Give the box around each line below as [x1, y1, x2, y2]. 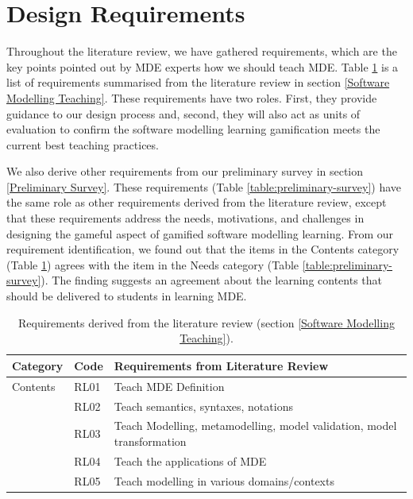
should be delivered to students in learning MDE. [6, 288, 247, 304]
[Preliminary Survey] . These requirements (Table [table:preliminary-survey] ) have [6, 178, 402, 195]
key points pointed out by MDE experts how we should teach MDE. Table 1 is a [6, 58, 399, 75]
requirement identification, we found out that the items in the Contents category [6, 241, 399, 257]
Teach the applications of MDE [114, 452, 267, 469]
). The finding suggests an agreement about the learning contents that [41, 272, 383, 288]
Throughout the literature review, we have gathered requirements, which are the [6, 43, 397, 60]
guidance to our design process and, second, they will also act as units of [6, 105, 361, 122]
